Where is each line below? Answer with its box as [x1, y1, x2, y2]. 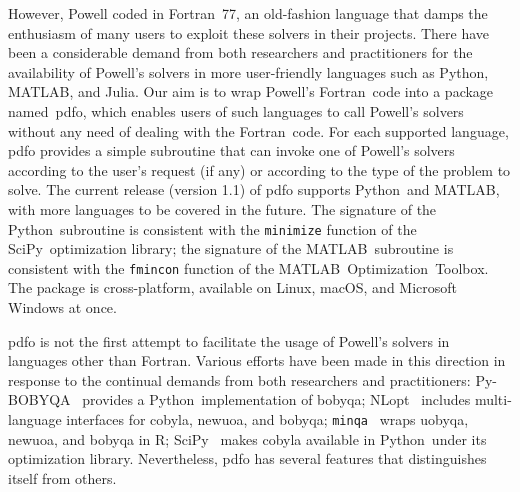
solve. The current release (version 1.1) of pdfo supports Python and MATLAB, [8, 179, 500, 200]
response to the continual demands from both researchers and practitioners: [8, 369, 471, 390]
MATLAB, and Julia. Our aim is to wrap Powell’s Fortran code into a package [8, 81, 494, 102]
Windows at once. [8, 297, 117, 318]
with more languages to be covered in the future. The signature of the [8, 198, 437, 219]
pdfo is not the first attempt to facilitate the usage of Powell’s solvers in [8, 330, 450, 351]
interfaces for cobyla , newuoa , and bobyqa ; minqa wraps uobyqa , [66, 409, 469, 429]
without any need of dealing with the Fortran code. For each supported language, [8, 120, 509, 141]
